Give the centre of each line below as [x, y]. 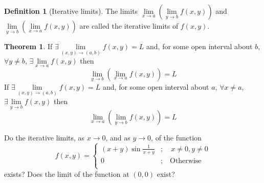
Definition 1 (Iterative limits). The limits [71, 11]
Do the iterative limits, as [45, 138]
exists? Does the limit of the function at [67, 174]
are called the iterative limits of [129, 26]
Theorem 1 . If [28, 46]
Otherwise [186, 161]
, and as [118, 138]
